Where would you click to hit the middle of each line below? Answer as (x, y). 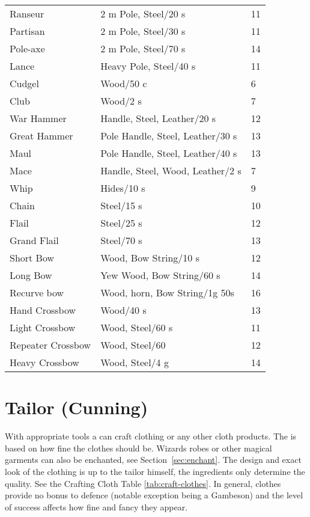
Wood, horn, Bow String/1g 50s (167, 292)
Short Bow (32, 258)
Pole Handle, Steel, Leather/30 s (169, 136)
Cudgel (24, 83)
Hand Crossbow (43, 310)
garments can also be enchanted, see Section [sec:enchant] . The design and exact (153, 460)
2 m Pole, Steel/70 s (143, 48)
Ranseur (27, 14)
